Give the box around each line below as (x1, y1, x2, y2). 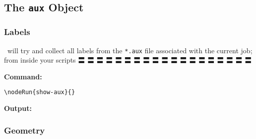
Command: (4, 71, 42, 81)
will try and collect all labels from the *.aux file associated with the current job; (7, 45, 253, 55)
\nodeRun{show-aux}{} (4, 89, 75, 96)
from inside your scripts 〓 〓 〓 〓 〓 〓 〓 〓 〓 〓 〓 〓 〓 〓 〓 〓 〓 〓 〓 (4, 55, 252, 65)
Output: (4, 103, 32, 113)
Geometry (4, 124, 45, 136)
